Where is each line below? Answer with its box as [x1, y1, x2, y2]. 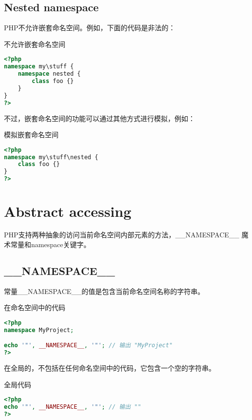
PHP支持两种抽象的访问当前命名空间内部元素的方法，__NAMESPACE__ [4, 230, 239, 240]
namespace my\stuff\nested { [4, 153, 98, 161]
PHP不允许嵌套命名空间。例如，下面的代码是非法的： [4, 22, 175, 33]
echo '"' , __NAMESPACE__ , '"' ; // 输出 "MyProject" [4, 342, 173, 349]
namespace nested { [18, 70, 81, 78]
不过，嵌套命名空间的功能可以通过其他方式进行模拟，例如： [4, 113, 195, 123]
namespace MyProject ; [4, 326, 74, 334]
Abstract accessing [4, 201, 132, 221]
